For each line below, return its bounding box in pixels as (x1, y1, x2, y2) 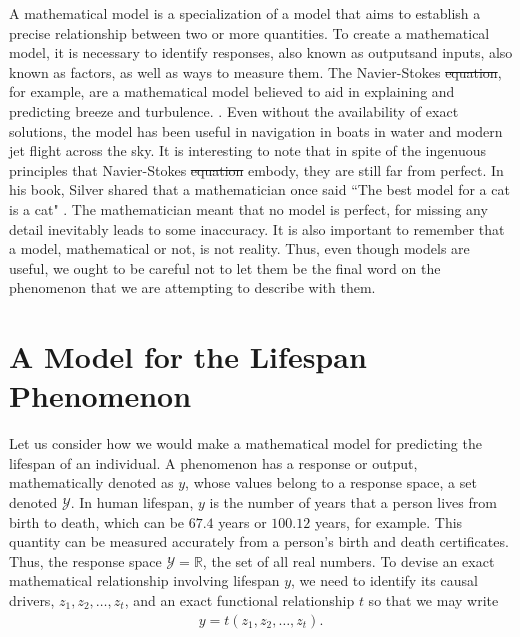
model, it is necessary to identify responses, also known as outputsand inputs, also (9, 42, 513, 63)
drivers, (9, 589, 55, 610)
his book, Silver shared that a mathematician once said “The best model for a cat (9, 179, 510, 200)
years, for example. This (314, 511, 463, 532)
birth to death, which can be (9, 511, 185, 532)
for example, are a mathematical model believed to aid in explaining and (9, 81, 455, 102)
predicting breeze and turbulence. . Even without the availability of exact (9, 100, 459, 121)
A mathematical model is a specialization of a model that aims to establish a (9, 3, 481, 23)
